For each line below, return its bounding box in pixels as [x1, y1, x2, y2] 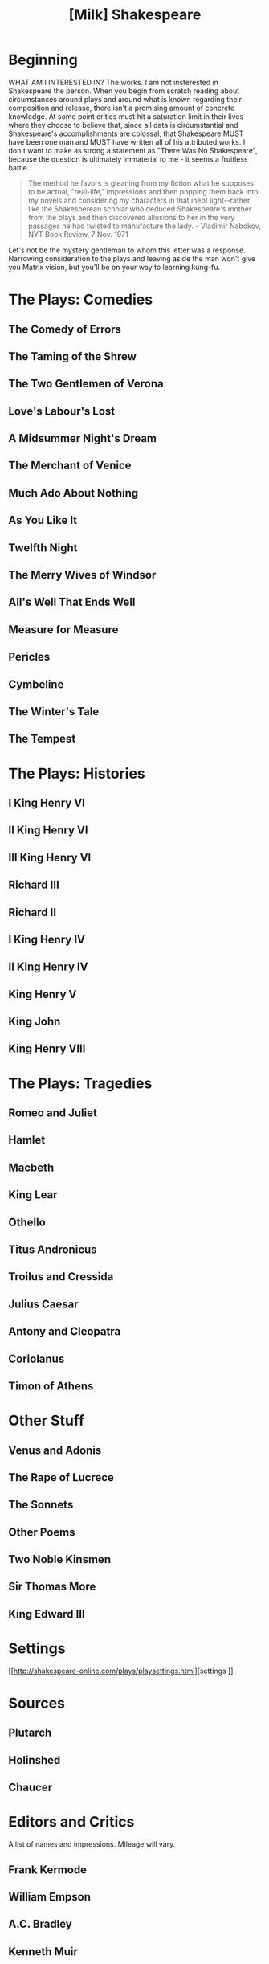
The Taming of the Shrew [8, 350, 137, 363]
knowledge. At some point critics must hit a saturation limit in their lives [8, 111, 244, 121]
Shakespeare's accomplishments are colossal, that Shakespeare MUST [8, 129, 244, 138]
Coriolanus [8, 1352, 65, 1365]
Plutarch [8, 1726, 52, 1740]
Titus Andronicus [8, 1243, 98, 1256]
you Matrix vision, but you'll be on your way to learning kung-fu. [8, 262, 221, 272]
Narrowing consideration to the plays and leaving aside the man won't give [8, 253, 256, 263]
